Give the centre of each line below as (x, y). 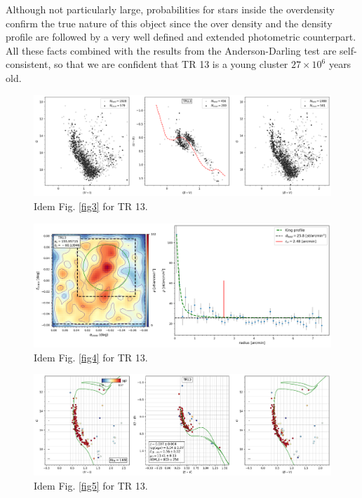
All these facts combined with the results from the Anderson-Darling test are (171, 50)
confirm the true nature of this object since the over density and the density (169, 23)
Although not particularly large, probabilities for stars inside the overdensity (170, 9)
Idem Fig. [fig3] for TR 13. (91, 206)
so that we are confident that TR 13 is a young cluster (171, 64)
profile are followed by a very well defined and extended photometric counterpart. (181, 37)
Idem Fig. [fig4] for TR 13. (91, 357)
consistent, (28, 64)
